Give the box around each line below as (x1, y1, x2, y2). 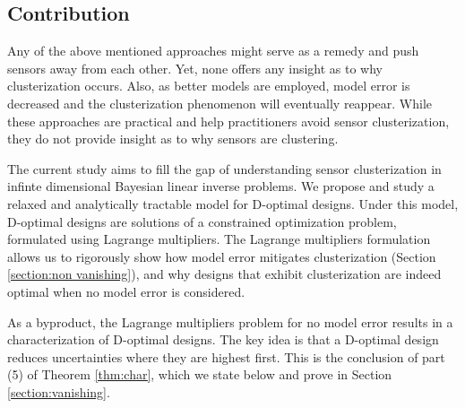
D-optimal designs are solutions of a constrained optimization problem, (7, 212, 397, 230)
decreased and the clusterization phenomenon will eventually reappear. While (7, 93, 432, 112)
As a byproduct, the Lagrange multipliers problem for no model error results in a (7, 312, 453, 331)
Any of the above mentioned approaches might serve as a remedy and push (7, 41, 419, 60)
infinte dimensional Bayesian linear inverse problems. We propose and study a (7, 177, 435, 195)
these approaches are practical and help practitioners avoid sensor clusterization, (7, 111, 450, 130)
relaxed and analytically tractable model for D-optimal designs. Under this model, (7, 194, 459, 213)
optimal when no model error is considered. (7, 282, 245, 300)
